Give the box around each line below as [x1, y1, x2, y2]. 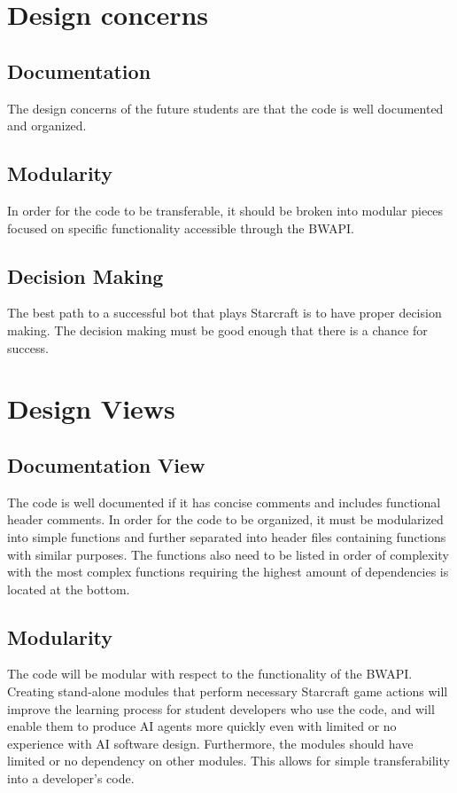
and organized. [7, 116, 87, 135]
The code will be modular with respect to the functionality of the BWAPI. [7, 664, 413, 683]
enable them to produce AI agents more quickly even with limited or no [7, 717, 397, 735]
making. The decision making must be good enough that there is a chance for [7, 320, 428, 339]
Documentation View [7, 451, 205, 478]
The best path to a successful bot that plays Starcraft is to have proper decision [7, 303, 442, 322]
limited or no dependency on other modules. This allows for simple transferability [7, 751, 450, 770]
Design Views [7, 390, 175, 427]
